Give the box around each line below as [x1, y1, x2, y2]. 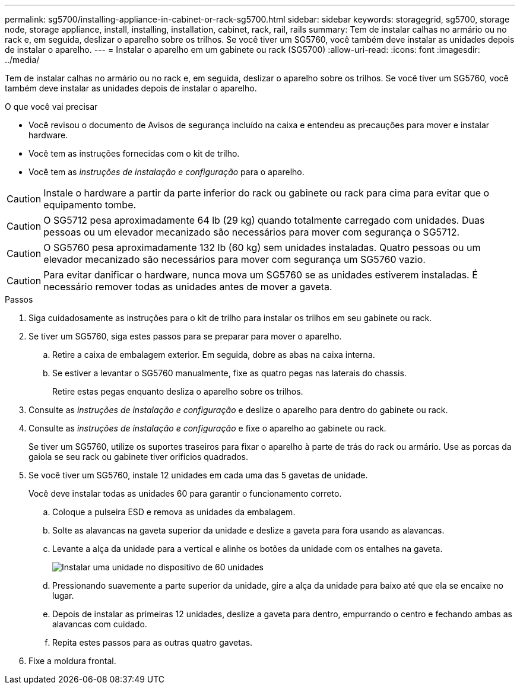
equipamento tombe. [43, 199, 137, 211]
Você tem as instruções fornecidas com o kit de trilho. [28, 148, 240, 158]
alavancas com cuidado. [52, 619, 147, 629]
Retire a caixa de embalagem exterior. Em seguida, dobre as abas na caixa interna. [52, 350, 375, 360]
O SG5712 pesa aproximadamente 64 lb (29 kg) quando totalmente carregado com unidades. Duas [43, 214, 485, 226]
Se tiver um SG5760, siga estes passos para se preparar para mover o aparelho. [28, 331, 342, 341]
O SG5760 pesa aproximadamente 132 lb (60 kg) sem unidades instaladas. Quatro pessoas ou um [43, 242, 481, 253]
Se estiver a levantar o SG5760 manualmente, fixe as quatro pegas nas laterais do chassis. [52, 368, 407, 378]
